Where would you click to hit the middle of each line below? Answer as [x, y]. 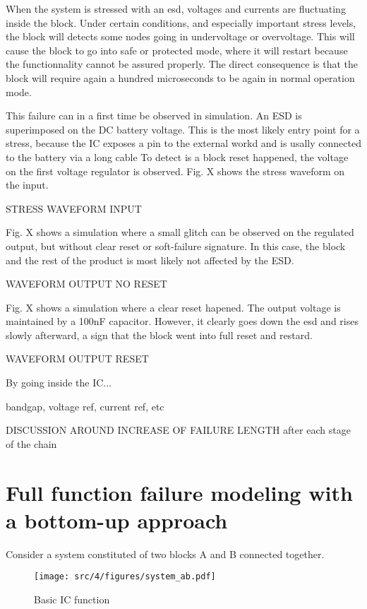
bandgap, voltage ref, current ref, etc [85, 406]
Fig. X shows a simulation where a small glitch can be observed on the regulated [180, 232]
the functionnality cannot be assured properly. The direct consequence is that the [182, 64]
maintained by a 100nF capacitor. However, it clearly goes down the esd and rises [182, 321]
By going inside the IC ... [59, 383]
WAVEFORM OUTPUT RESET [77, 359]
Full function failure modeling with [179, 492]
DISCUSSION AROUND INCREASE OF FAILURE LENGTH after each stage [178, 430]
